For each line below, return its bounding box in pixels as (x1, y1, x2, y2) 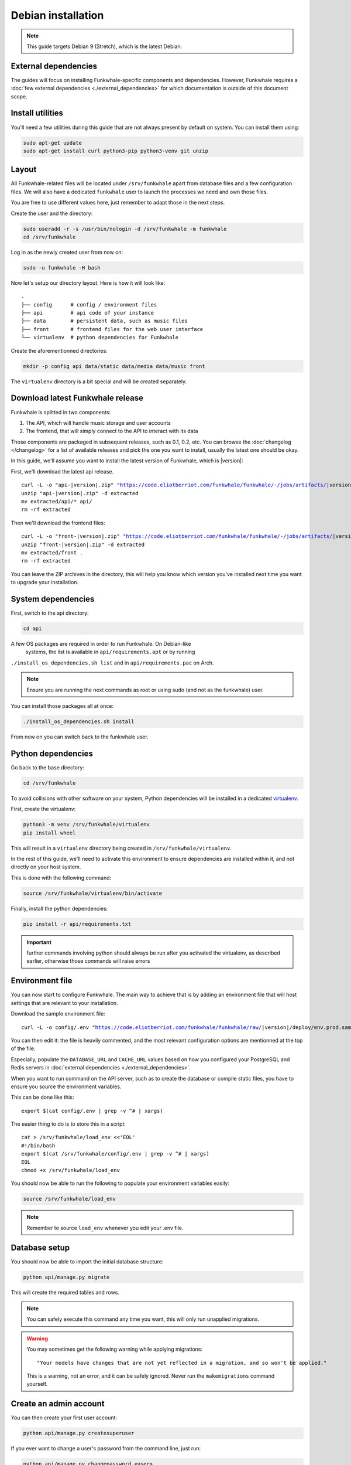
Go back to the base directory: (11, 764, 85, 771)
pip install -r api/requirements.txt (23, 921, 132, 927)
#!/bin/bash (21, 1142, 56, 1149)
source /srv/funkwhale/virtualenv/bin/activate (23, 890, 162, 897)
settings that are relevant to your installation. (11, 999, 118, 1006)
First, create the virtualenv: (11, 806, 76, 813)
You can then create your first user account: (11, 1414, 117, 1421)
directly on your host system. (11, 863, 81, 870)
